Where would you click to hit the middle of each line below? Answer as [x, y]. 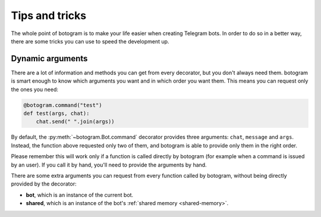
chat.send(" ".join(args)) [75, 122]
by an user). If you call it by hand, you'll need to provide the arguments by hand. [109, 165]
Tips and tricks [48, 15]
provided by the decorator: [44, 184]
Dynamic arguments [49, 59]
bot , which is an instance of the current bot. [80, 195]
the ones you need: [35, 89]
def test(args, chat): [56, 113]
